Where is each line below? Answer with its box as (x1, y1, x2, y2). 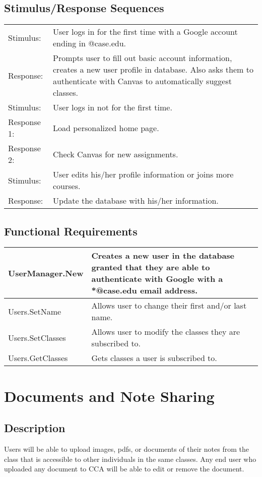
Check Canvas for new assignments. (53, 148, 178, 160)
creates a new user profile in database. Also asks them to (53, 64, 253, 76)
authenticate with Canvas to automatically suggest (53, 75, 232, 87)
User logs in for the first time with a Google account (53, 26, 238, 38)
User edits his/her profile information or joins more (53, 168, 234, 181)
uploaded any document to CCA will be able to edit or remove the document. (4, 463, 244, 474)
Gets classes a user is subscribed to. (91, 352, 217, 364)
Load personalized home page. (53, 122, 159, 134)
